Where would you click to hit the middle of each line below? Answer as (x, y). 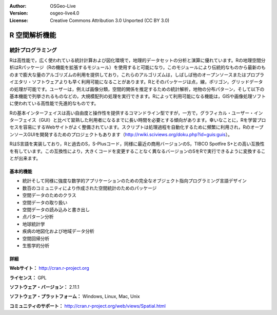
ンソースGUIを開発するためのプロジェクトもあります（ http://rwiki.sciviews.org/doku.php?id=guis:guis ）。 (121, 134)
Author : (18, 6)
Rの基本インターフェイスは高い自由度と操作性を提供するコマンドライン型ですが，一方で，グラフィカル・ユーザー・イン (136, 113)
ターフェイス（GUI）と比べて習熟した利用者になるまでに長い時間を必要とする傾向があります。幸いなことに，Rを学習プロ (138, 120)
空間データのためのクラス (49, 195)
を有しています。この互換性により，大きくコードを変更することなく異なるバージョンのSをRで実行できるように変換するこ (137, 151)
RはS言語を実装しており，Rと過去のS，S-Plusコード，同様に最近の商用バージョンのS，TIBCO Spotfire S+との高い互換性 (137, 144)
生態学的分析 (36, 245)
